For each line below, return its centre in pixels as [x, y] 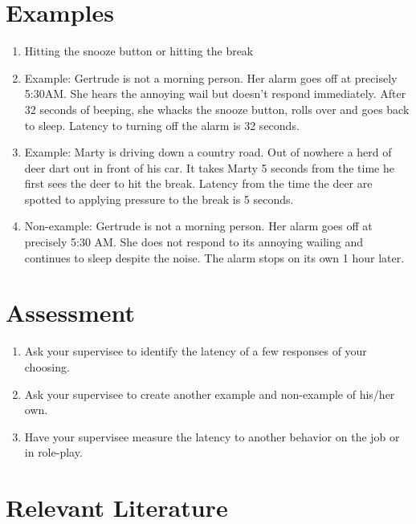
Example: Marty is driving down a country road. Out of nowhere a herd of [208, 152]
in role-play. [53, 452]
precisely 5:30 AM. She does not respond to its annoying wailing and [194, 242]
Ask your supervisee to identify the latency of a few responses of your [196, 351]
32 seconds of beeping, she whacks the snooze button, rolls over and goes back [217, 109]
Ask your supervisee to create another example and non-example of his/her [210, 394]
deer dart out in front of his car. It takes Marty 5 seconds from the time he [209, 167]
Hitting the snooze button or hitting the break [139, 51]
